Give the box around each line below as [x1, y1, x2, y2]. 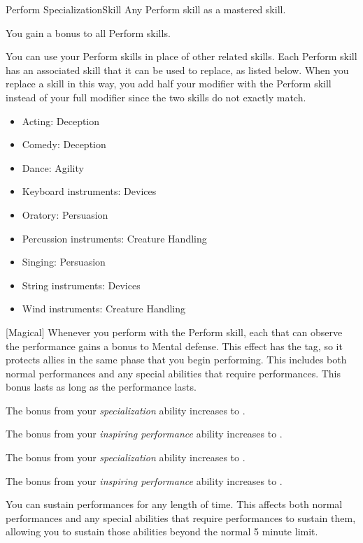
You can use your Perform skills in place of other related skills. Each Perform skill [6, 49, 357, 64]
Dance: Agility [22, 160, 84, 175]
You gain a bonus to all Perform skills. [6, 25, 171, 40]
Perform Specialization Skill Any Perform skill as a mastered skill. [6, 2, 286, 16]
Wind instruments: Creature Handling [22, 301, 186, 316]
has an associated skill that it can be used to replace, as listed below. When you [6, 62, 349, 77]
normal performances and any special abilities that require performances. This [6, 365, 341, 380]
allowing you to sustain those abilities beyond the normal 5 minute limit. [6, 524, 318, 539]
